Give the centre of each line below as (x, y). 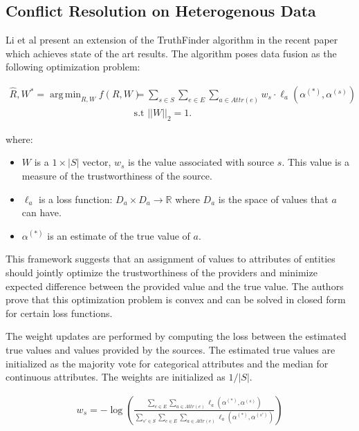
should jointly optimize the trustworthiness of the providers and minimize (162, 272)
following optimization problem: (73, 67)
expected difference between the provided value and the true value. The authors (175, 286)
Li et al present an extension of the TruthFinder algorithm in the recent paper (172, 40)
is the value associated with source (201, 162)
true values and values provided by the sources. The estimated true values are (171, 349)
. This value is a (316, 162)
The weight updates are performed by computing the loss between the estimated (176, 336)
